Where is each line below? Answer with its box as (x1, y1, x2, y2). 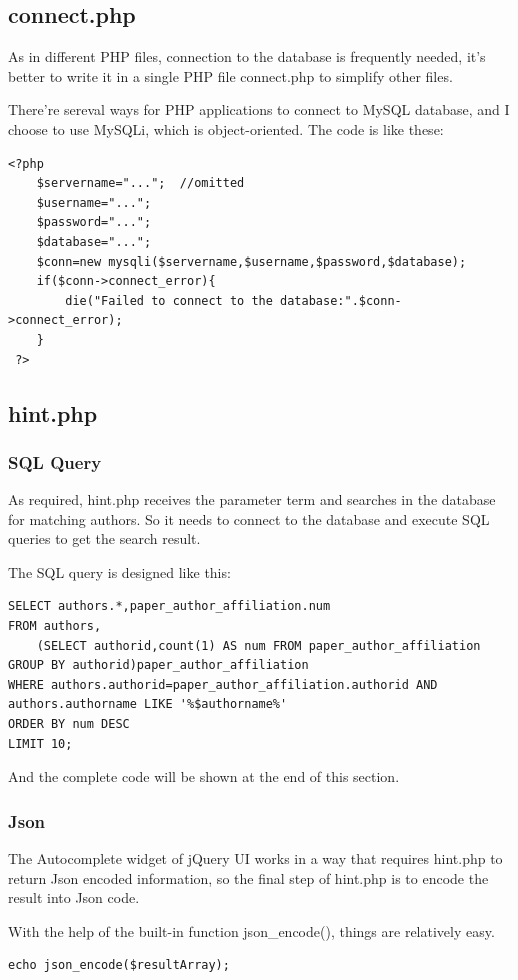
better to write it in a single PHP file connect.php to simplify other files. (8, 65, 453, 86)
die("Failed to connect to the (65, 293, 273, 308)
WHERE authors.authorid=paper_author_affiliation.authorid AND (8, 677, 438, 692)
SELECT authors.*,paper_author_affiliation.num (8, 599, 331, 614)
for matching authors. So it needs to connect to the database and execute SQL (8, 508, 490, 529)
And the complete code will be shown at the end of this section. (8, 766, 400, 787)
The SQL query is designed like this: (8, 561, 231, 582)
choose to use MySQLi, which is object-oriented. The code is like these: (8, 118, 444, 139)
